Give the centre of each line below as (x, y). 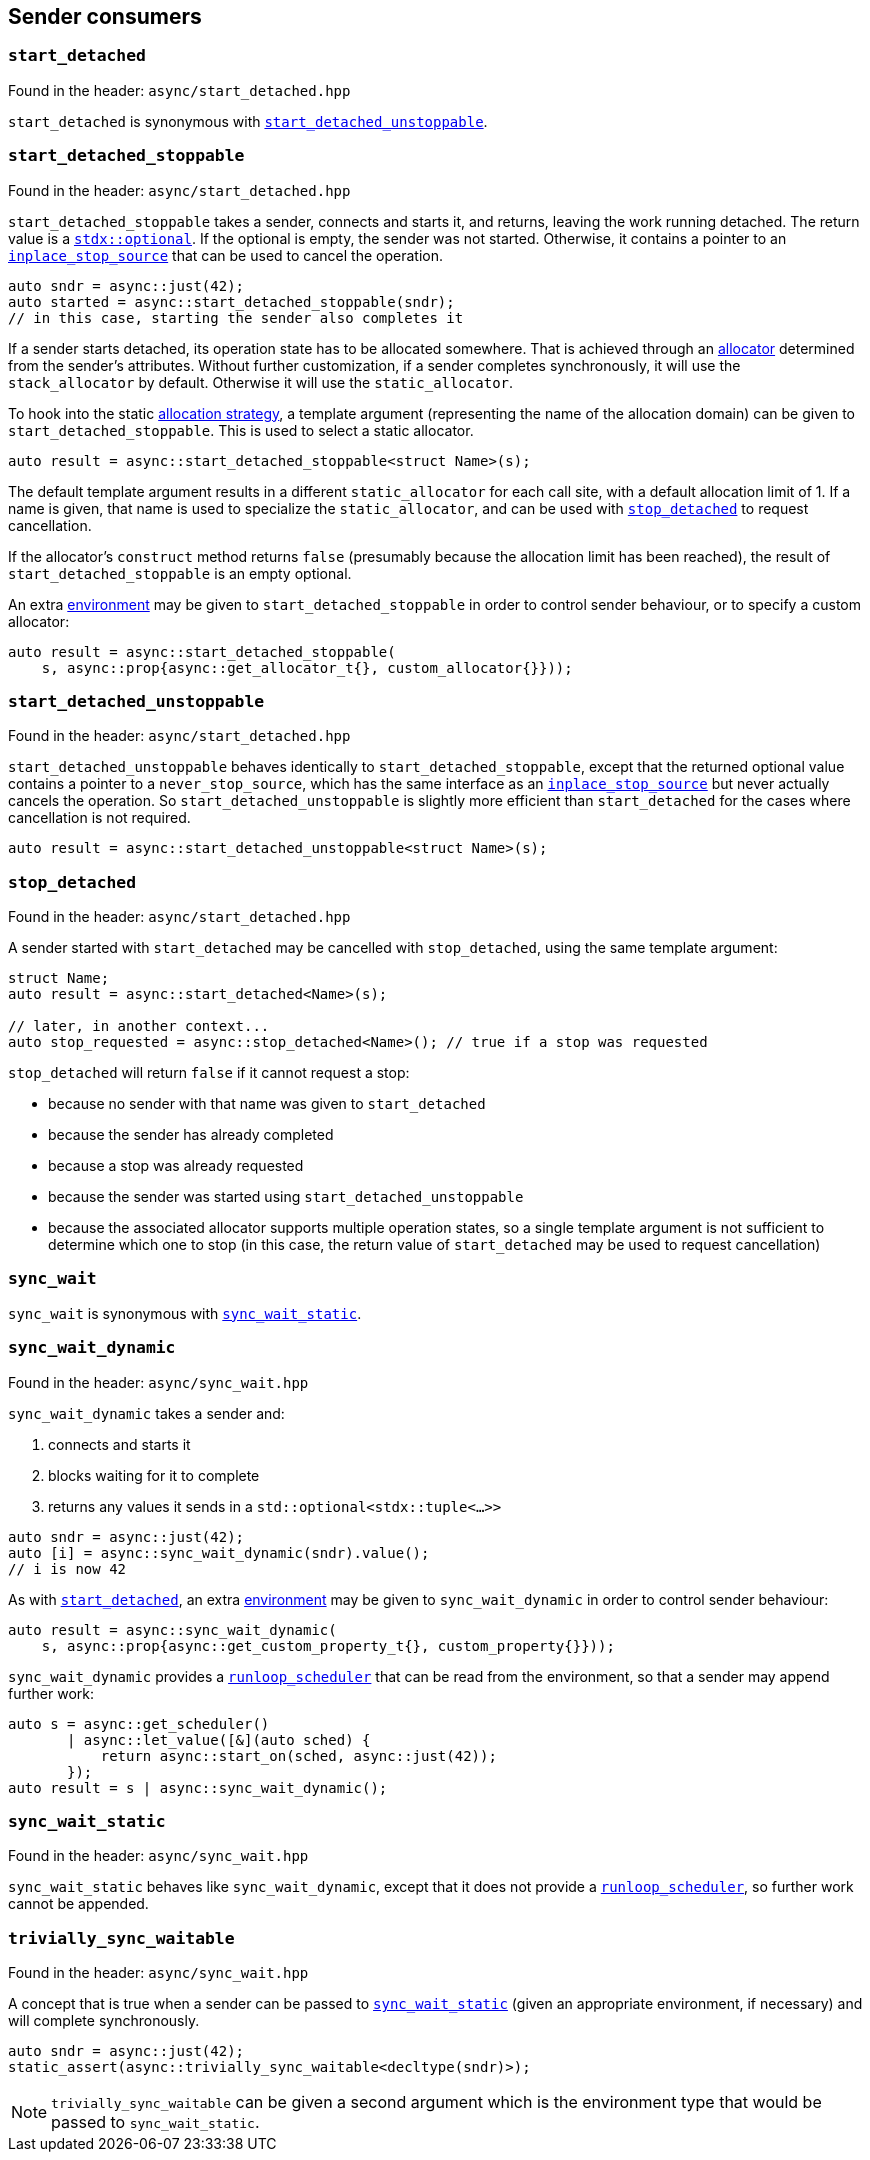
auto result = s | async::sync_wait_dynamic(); (198, 1787)
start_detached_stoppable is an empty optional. (180, 573)
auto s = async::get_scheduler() (139, 1723)
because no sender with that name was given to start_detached (267, 1104)
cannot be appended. (78, 1904)
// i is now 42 (67, 1568)
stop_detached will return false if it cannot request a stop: (209, 1073)
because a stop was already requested (176, 1166)
